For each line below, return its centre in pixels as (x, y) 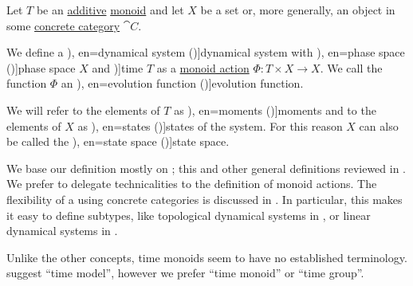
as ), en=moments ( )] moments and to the (275, 110)
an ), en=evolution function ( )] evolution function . (182, 83)
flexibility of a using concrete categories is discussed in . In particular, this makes (205, 199)
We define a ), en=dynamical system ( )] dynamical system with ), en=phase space (206, 52)
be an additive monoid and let (110, 10)
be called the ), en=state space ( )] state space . (118, 141)
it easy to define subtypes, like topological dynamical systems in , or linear (189, 215)
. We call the (351, 67)
